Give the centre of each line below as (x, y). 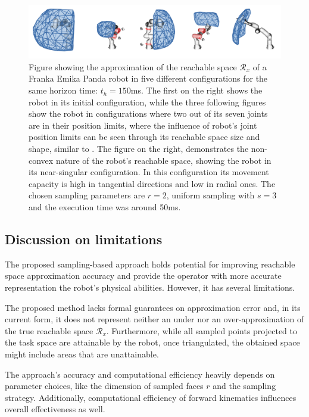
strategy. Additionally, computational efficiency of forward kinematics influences (151, 397)
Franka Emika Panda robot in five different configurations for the (148, 78)
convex (41, 160)
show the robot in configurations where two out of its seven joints (148, 113)
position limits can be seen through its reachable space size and (144, 137)
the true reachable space (49, 330)
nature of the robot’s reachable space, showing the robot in (163, 160)
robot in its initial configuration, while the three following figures (147, 102)
